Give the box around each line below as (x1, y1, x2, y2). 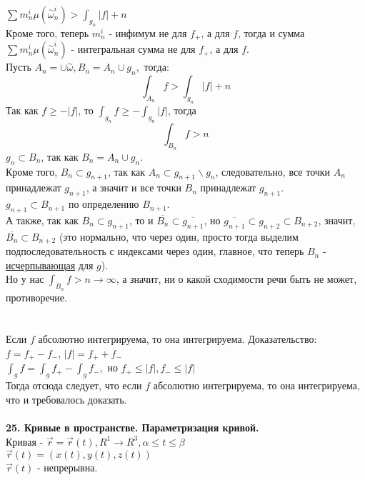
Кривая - (6, 434, 44, 449)
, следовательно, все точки (215, 164, 331, 179)
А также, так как (6, 212, 79, 227)
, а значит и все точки (86, 180, 181, 195)
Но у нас (6, 271, 44, 286)
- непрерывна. (36, 460, 98, 475)
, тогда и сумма (237, 25, 305, 40)
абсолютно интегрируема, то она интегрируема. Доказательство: (38, 331, 317, 346)
